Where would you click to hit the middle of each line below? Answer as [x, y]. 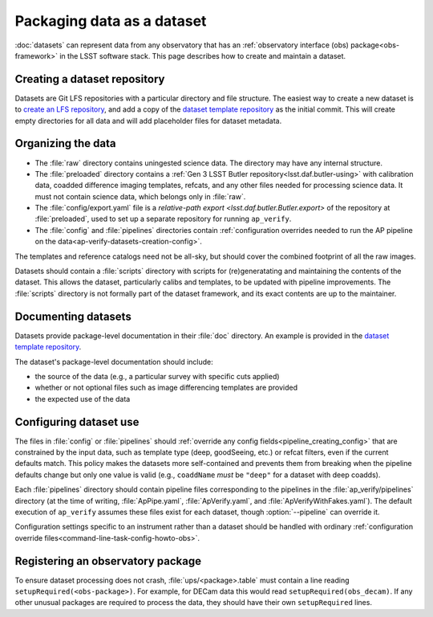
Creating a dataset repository [90, 79]
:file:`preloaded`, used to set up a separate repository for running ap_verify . [163, 219]
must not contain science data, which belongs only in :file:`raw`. [140, 196]
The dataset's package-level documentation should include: [114, 362]
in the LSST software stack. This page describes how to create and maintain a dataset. [202, 55]
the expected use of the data [83, 398]
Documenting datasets [73, 316]
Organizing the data [65, 143]
